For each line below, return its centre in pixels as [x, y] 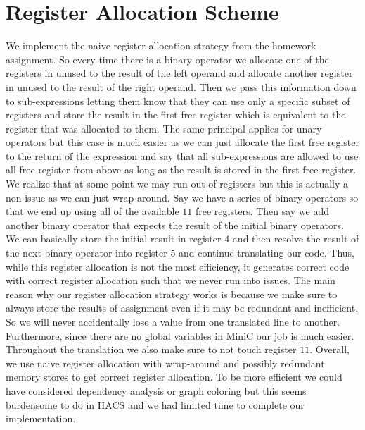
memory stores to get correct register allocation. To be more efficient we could [174, 377]
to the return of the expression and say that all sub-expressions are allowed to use [182, 155]
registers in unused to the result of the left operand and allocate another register [179, 73]
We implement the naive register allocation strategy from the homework [161, 45]
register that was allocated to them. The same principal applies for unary [164, 128]
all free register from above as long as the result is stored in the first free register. [181, 170]
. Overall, [329, 349]
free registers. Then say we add [262, 211]
